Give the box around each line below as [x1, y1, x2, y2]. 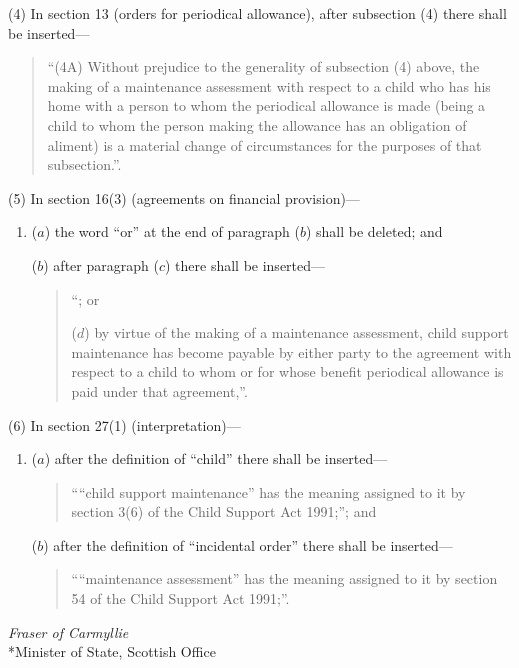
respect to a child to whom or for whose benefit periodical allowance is [71, 361, 504, 382]
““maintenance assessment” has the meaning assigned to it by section [71, 568, 498, 589]
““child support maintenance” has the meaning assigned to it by [71, 481, 466, 502]
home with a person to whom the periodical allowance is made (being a [47, 95, 486, 116]
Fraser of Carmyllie [8, 621, 129, 642]
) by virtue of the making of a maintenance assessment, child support [84, 322, 509, 343]
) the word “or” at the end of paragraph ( [44, 221, 300, 242]
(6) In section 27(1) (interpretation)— [8, 414, 241, 435]
